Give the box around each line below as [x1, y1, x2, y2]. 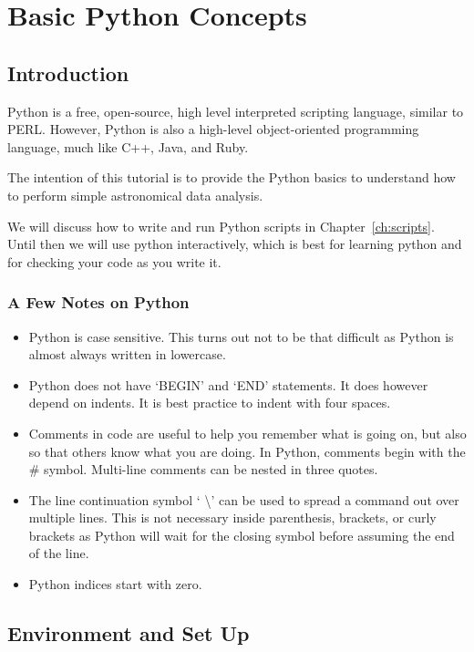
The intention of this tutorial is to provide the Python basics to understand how [7, 168, 456, 187]
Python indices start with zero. [28, 574, 202, 594]
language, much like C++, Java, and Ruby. [7, 137, 249, 156]
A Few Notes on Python [7, 291, 190, 314]
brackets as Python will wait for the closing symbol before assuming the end [28, 525, 455, 544]
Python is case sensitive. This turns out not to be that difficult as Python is [28, 326, 454, 346]
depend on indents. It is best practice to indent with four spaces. [28, 393, 391, 412]
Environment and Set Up [7, 619, 250, 647]
